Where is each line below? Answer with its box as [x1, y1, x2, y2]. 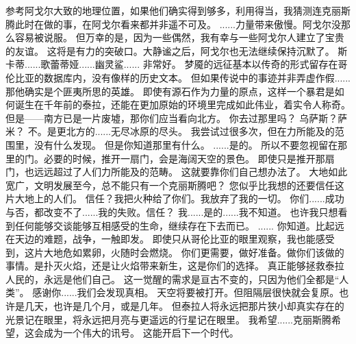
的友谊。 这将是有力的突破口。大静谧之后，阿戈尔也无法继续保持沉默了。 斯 [5, 43, 348, 58]
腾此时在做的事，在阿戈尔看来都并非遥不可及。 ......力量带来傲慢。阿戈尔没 [5, 16, 342, 31]
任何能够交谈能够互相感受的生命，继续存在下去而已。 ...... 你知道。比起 [14, 218, 335, 232]
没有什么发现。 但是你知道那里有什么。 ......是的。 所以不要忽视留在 [34, 137, 338, 151]
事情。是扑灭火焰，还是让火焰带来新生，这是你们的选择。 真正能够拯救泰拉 [5, 258, 344, 273]
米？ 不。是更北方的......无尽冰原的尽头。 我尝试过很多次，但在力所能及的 [5, 124, 335, 138]
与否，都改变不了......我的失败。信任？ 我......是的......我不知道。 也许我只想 [5, 204, 338, 219]
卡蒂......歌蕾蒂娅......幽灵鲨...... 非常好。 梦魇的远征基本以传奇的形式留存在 [5, 57, 338, 71]
